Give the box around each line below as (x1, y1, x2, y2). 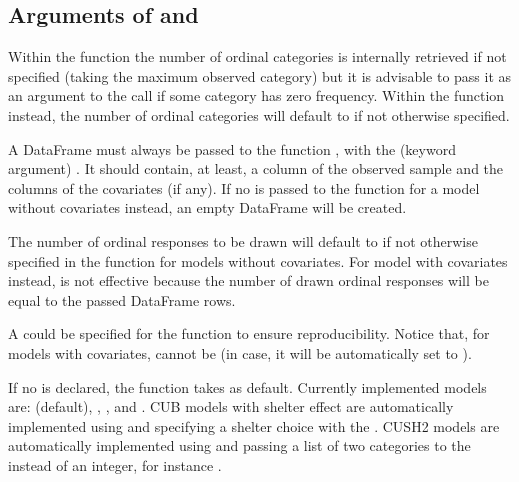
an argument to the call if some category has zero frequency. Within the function (8, 85, 505, 106)
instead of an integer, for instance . (8, 454, 222, 475)
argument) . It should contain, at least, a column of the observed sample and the (8, 158, 504, 179)
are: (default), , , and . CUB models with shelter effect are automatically (8, 396, 454, 417)
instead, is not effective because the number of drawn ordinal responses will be (8, 270, 489, 291)
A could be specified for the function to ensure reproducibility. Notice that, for (8, 323, 490, 344)
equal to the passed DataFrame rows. (8, 289, 236, 310)
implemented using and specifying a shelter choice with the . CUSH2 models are (8, 415, 500, 436)
